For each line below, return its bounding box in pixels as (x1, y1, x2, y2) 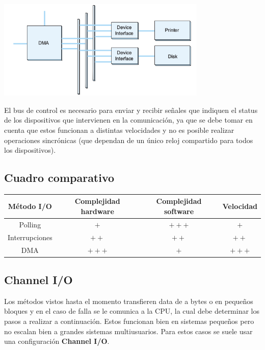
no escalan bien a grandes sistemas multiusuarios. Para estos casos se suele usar (4, 325, 253, 336)
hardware (81, 205, 114, 216)
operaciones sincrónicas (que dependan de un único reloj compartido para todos (4, 134, 253, 145)
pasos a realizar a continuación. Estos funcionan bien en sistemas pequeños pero (4, 316, 254, 326)
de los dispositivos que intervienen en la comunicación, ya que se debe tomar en (4, 114, 253, 125)
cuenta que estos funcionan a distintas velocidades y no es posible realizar (4, 124, 234, 135)
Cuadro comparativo (4, 170, 115, 185)
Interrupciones (8, 231, 52, 242)
